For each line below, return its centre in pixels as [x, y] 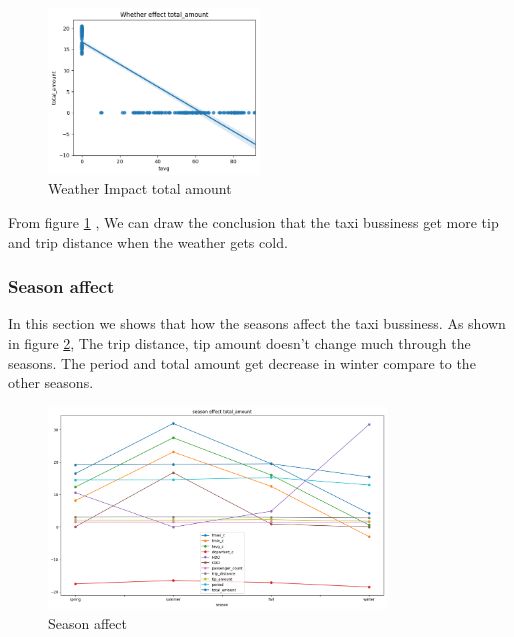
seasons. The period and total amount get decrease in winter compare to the [242, 362]
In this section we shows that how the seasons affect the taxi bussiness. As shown [257, 323]
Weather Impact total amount [140, 188]
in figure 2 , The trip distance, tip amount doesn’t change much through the [239, 343]
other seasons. [51, 382]
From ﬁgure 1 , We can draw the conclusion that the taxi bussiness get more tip [253, 222]
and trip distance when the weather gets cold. [148, 241]
